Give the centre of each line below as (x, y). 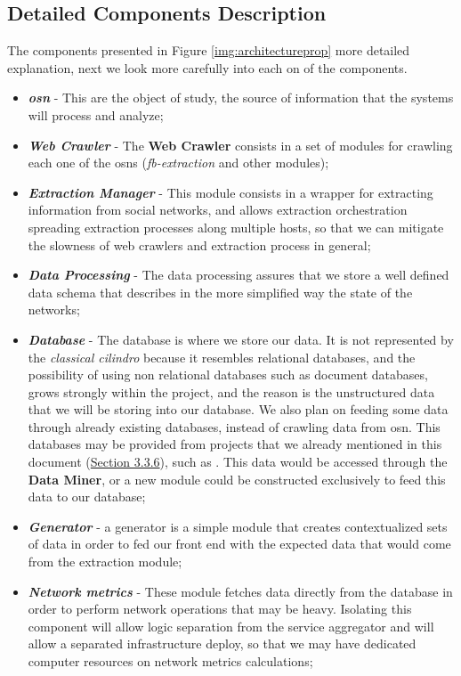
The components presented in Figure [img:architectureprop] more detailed (209, 50)
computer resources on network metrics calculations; (170, 661)
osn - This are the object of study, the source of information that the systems (241, 98)
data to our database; (87, 497)
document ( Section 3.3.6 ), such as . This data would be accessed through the (238, 462)
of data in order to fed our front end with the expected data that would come (239, 544)
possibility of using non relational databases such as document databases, (228, 375)
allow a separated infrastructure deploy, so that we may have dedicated (222, 643)
